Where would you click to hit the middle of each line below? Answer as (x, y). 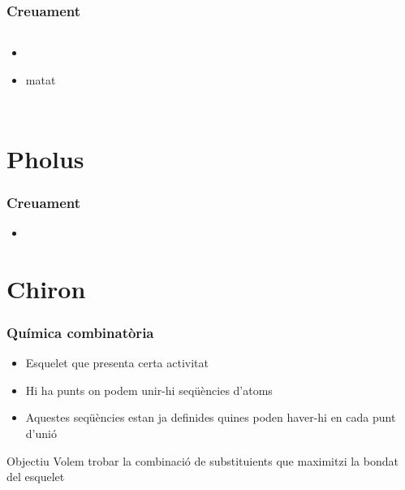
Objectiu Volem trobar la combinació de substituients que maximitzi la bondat (202, 460)
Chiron (46, 288)
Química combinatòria (80, 332)
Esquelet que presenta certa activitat (117, 363)
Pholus (45, 158)
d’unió (41, 433)
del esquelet (36, 477)
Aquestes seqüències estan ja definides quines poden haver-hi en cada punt (211, 417)
